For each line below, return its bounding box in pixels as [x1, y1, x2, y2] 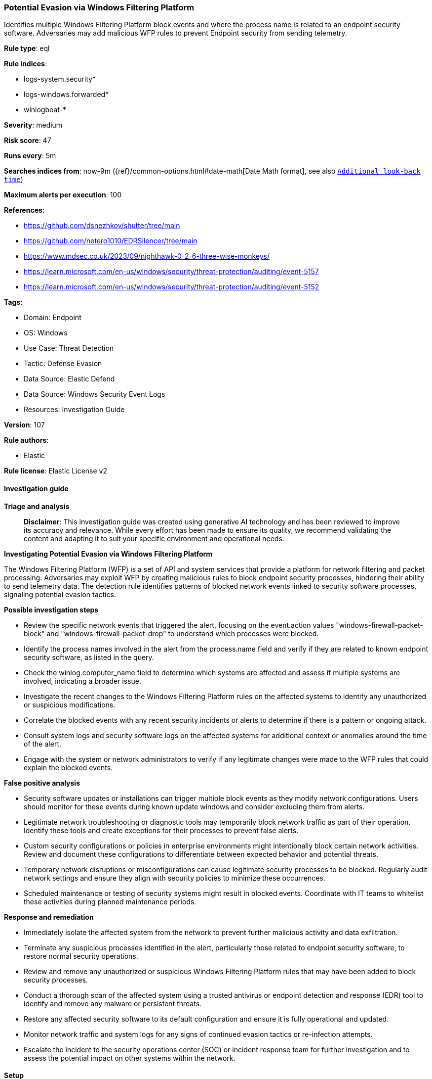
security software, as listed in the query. [24, 653, 154, 661]
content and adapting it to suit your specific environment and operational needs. [24, 534, 284, 543]
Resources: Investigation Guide [24, 405, 125, 414]
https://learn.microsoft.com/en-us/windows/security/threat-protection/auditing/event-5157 [24, 267, 319, 276]
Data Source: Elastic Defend [24, 375, 115, 383]
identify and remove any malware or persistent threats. [24, 999, 202, 1008]
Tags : [4, 298, 23, 307]
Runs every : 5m [4, 151, 56, 160]
